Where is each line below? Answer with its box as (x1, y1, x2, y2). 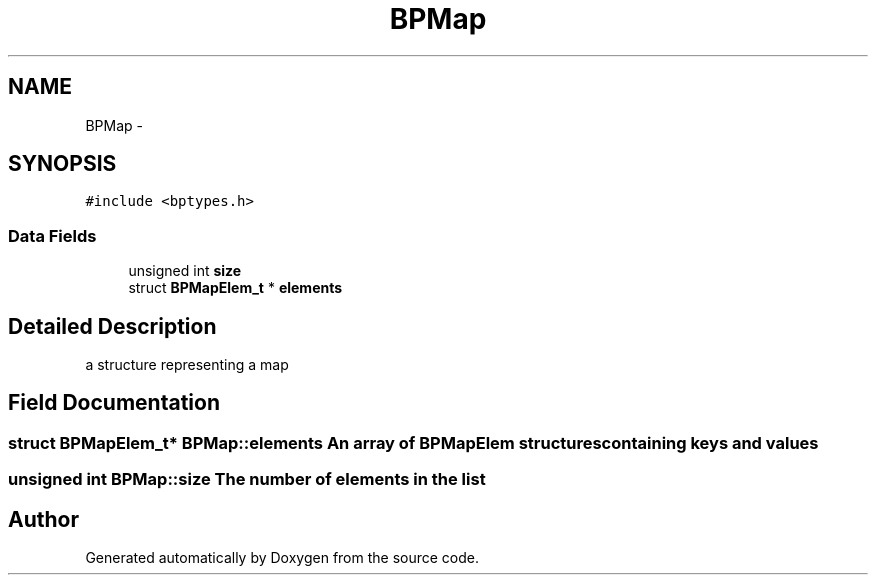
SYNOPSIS (8, 151, 117, 177)
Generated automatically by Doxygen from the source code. (85, 549, 480, 567)
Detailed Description (8, 313, 217, 339)
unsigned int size (128, 262, 242, 280)
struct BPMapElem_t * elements (128, 279, 343, 297)
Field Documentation (8, 390, 220, 416)
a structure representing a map (85, 356, 289, 374)
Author (8, 506, 79, 532)
